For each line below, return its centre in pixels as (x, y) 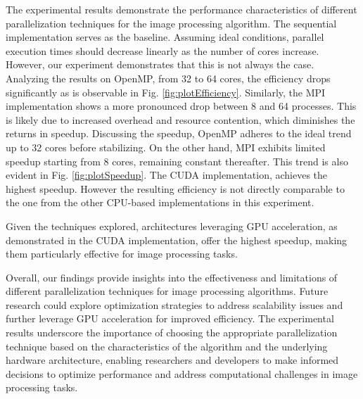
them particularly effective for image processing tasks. (122, 254)
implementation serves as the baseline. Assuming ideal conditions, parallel (165, 37)
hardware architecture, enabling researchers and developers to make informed (172, 360)
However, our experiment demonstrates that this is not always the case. (160, 64)
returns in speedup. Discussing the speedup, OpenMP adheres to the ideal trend (179, 133)
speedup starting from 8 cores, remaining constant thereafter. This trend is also (177, 161)
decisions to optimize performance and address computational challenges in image (182, 373)
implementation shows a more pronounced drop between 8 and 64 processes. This (181, 106)
